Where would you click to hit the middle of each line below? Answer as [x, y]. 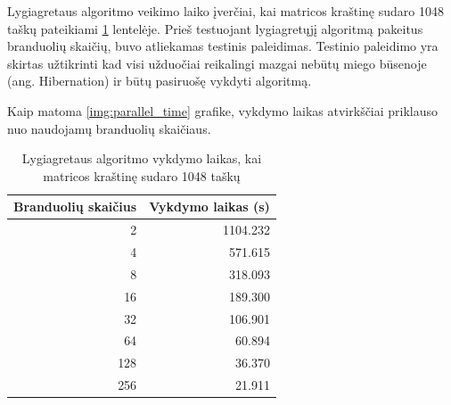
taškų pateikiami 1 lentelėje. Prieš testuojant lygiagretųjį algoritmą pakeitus [215, 28]
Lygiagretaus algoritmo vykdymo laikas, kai [142, 158]
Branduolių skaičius [75, 207]
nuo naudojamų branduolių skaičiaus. [109, 128]
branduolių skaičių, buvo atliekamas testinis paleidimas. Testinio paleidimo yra [223, 46]
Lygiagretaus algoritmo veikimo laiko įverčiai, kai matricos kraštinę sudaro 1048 [225, 11]
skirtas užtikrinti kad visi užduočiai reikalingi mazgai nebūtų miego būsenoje [217, 63]
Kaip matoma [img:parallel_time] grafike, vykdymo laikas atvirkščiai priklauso [223, 110]
